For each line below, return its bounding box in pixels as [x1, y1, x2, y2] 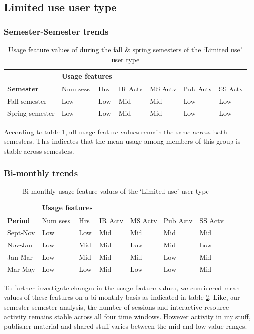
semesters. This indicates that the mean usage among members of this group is [4, 136, 241, 146]
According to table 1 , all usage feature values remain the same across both [4, 126, 227, 136]
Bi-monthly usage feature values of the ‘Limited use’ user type [22, 185, 209, 196]
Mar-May [7, 264, 35, 274]
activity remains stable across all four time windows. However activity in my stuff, [4, 311, 251, 321]
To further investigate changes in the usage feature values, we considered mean [4, 282, 240, 292]
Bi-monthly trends [4, 166, 78, 178]
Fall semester [7, 95, 46, 106]
